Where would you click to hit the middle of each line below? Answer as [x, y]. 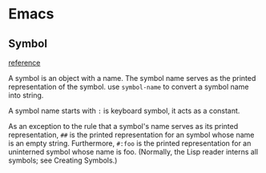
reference [24, 62]
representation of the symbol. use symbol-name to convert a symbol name [129, 86]
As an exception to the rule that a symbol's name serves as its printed [123, 126]
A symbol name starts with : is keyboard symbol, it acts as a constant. [124, 111]
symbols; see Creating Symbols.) [63, 160]
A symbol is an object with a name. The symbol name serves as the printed [132, 78]
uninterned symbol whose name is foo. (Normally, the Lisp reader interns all [133, 152]
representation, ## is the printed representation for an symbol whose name [131, 135]
